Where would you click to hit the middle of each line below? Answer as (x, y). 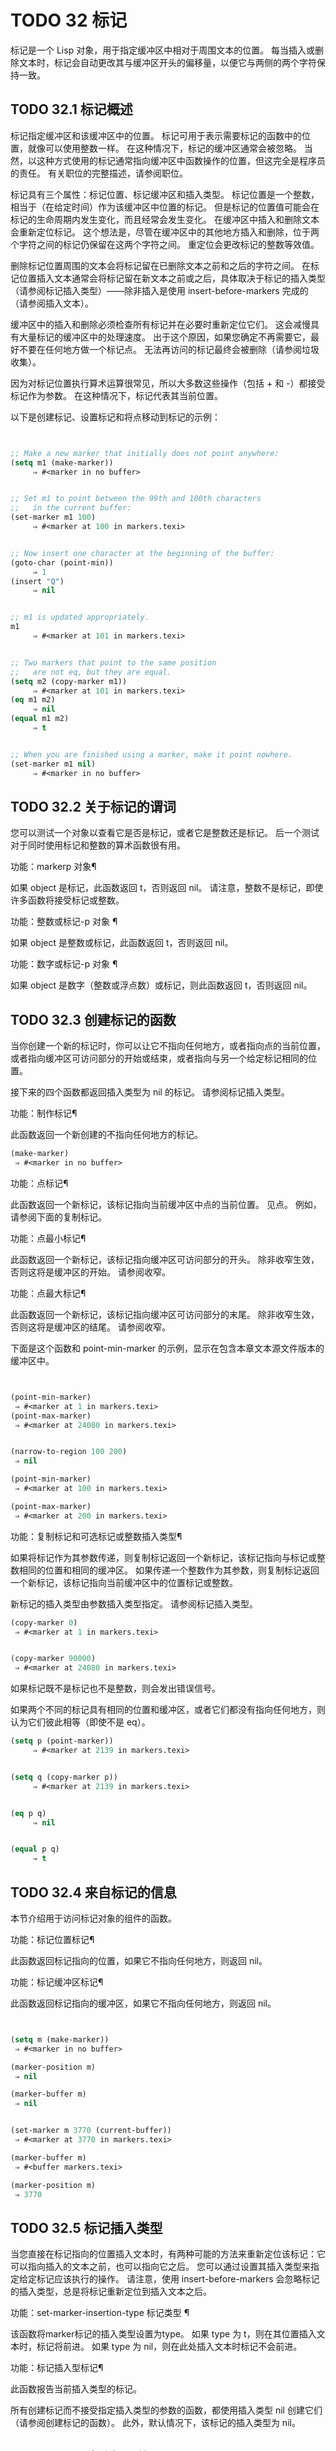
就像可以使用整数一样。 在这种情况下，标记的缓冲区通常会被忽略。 (164, 148)
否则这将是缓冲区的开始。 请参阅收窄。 (90, 1272)
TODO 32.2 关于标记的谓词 (93, 806)
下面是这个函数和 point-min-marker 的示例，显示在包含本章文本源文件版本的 (167, 1348)
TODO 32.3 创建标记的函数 (93, 1019)
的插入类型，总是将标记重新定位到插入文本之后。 (111, 2292)
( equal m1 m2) (40, 719)
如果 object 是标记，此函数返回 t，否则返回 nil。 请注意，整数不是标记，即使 (167, 888)
